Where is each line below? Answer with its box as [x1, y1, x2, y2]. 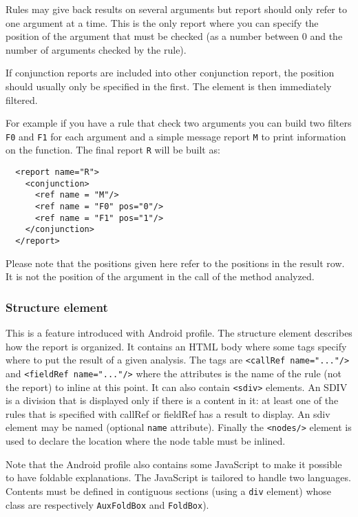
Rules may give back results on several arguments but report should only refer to [6, 2, 347, 16]
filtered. [6, 92, 38, 107]
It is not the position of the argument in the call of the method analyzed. [6, 269, 315, 284]
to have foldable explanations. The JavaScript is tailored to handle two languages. [6, 470, 351, 485]
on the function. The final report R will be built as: [6, 143, 220, 157]
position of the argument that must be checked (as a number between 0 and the [6, 29, 343, 43]
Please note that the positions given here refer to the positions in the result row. [6, 255, 345, 270]
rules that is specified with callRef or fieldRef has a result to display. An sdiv [6, 406, 330, 421]
